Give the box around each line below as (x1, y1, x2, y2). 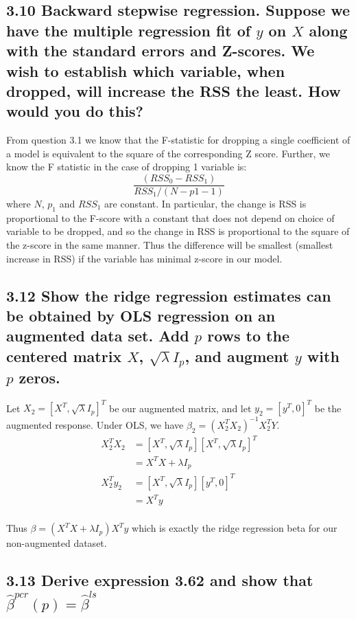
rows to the (207, 325, 289, 346)
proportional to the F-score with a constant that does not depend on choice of (6, 210, 335, 225)
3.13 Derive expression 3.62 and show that (6, 570, 313, 591)
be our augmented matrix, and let (109, 401, 252, 415)
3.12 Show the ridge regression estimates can (6, 284, 331, 306)
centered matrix (6, 345, 122, 366)
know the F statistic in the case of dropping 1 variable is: (6, 159, 247, 174)
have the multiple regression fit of (6, 19, 251, 41)
